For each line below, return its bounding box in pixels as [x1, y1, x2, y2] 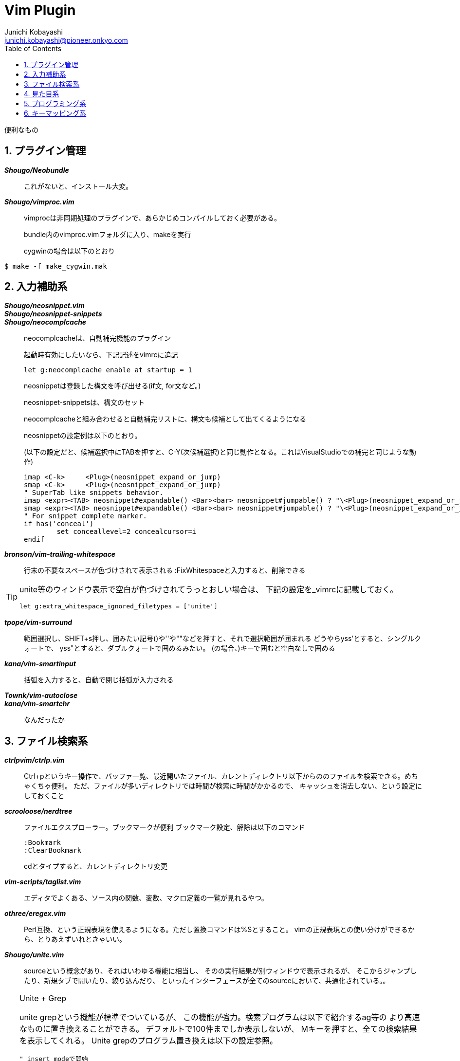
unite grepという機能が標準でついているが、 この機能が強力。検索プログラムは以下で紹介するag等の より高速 [19, 1012, 420, 1023]
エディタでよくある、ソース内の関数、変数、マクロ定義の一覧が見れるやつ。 [24, 894, 268, 902]
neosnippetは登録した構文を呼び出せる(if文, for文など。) [24, 382, 201, 390]
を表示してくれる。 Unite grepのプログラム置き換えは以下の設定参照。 [19, 1036, 277, 1046]
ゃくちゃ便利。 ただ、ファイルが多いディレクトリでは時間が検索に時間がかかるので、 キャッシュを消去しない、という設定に [24, 782, 422, 790]
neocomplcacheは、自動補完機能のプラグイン [24, 334, 171, 343]
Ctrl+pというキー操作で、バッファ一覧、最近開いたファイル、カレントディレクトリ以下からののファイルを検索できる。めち [24, 772, 418, 781]
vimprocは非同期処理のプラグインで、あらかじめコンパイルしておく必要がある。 [24, 213, 281, 222]
